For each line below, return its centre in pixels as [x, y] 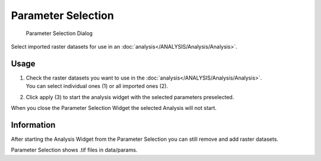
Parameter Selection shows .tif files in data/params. [74, 150]
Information [33, 125]
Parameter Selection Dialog [59, 33]
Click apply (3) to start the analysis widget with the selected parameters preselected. [130, 97]
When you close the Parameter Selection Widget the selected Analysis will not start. [114, 108]
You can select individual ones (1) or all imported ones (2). [97, 86]
